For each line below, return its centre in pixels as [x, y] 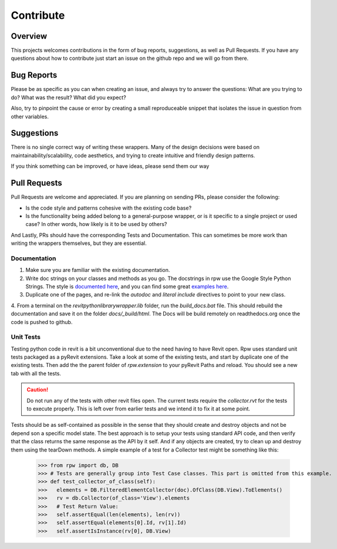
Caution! [38, 390]
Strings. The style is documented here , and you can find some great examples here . [127, 287]
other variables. [30, 116]
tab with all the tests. [36, 373]
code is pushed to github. [42, 322]
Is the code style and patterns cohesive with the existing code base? [109, 208]
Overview [29, 36]
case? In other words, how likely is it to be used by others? [96, 224]
